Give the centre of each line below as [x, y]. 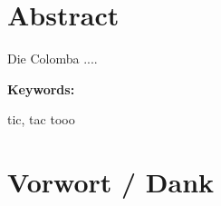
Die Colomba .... [53, 59]
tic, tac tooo [41, 119]
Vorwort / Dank [111, 182]
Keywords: [41, 88]
